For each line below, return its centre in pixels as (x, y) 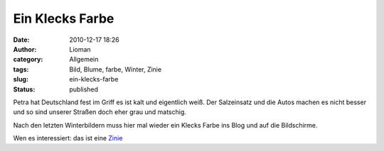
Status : (24, 89)
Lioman (80, 49)
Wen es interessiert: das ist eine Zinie (68, 138)
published (84, 89)
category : (28, 60)
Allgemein (84, 60)
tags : (21, 69)
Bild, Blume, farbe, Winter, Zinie (116, 69)
